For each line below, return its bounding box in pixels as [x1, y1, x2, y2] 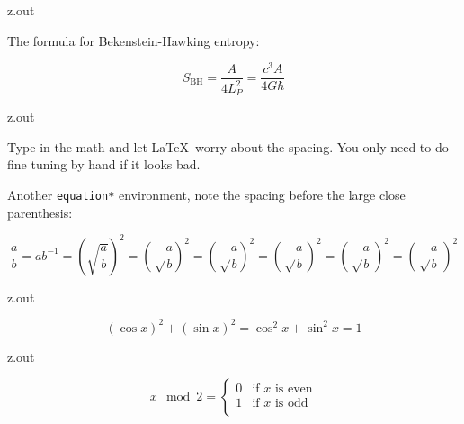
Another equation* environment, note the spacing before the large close [7, 185, 406, 203]
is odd [274, 396, 308, 410]
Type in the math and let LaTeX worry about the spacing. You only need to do [7, 137, 449, 156]
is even [274, 382, 313, 395]
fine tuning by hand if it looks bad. [7, 155, 201, 174]
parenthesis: [7, 203, 73, 221]
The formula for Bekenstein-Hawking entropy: [7, 31, 260, 50]
